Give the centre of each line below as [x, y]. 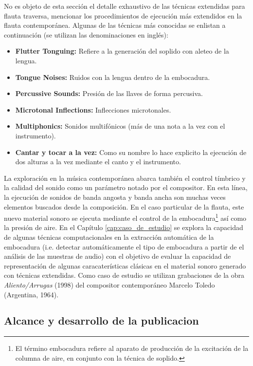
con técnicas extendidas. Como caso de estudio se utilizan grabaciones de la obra [124, 275]
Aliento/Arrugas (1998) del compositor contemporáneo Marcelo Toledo [109, 284]
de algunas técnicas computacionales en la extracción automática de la [109, 237]
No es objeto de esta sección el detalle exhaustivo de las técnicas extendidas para [125, 6]
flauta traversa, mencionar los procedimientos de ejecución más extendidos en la [123, 15]
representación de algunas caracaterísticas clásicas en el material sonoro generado [125, 265]
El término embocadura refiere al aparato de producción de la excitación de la [132, 348]
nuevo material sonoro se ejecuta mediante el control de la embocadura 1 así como [125, 217]
